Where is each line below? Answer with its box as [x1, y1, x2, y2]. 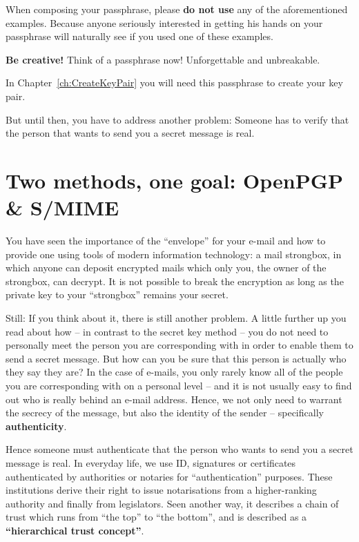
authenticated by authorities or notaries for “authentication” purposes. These [6, 469, 333, 483]
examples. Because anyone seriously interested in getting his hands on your [6, 15, 323, 30]
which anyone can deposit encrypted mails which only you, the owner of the [6, 260, 327, 275]
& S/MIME [6, 193, 119, 222]
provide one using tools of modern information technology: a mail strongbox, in [6, 246, 342, 261]
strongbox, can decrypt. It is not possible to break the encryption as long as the [6, 273, 344, 288]
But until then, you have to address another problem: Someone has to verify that [6, 112, 349, 126]
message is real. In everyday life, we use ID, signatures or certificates [6, 455, 296, 470]
